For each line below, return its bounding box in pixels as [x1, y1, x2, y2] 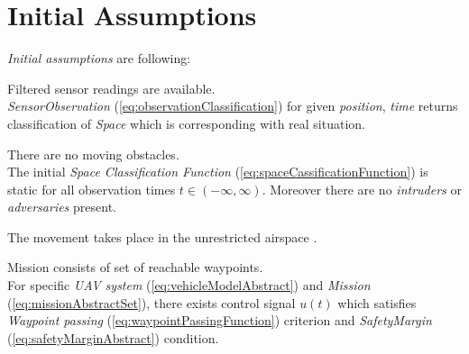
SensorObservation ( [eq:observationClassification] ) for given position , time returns [7, 96, 458, 115]
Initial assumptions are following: [7, 49, 191, 68]
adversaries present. [7, 197, 116, 216]
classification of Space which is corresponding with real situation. [7, 113, 365, 132]
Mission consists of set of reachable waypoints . [7, 258, 263, 277]
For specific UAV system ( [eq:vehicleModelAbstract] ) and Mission [7, 276, 371, 295]
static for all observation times [7, 179, 176, 198]
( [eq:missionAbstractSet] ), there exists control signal [7, 293, 296, 312]
